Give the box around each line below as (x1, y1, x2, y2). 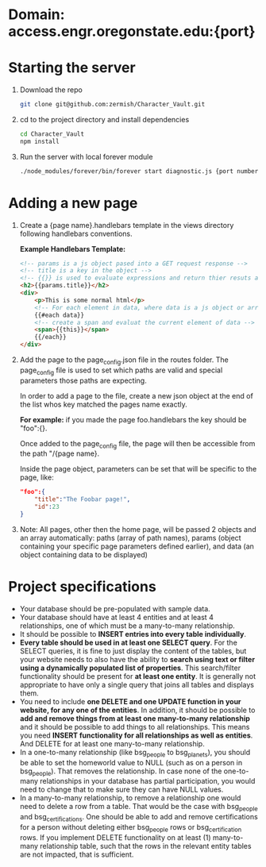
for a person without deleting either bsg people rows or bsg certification (19, 823, 242, 834)
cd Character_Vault (19, 130, 85, 138)
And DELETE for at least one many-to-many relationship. (19, 738, 205, 748)
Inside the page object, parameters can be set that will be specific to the (19, 464, 257, 474)
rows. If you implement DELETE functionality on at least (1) (19, 832, 212, 842)
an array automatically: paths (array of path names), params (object (19, 533, 241, 542)
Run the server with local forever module (19, 152, 153, 161)
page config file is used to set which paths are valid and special (19, 365, 223, 376)
